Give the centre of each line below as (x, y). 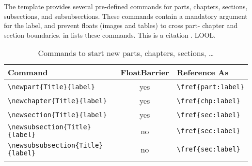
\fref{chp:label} (208, 101)
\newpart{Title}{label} (52, 87)
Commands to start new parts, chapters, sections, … (126, 53)
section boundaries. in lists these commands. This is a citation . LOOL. (110, 35)
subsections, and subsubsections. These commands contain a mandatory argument (126, 16)
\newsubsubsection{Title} (55, 145)
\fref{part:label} (210, 87)
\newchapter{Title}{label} (57, 101)
